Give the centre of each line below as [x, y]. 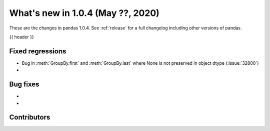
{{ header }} [22, 37]
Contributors [30, 117]
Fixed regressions [38, 51]
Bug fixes [24, 84]
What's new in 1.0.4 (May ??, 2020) [84, 13]
